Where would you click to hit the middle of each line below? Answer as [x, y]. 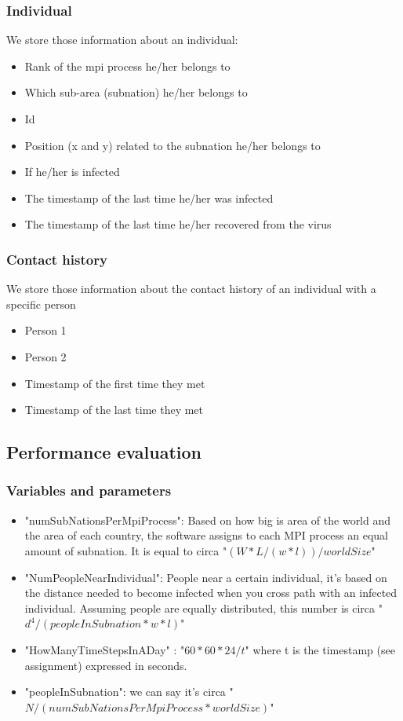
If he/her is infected [72, 172]
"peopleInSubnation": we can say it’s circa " [129, 692]
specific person [41, 304]
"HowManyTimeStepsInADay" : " [105, 649]
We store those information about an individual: [122, 40]
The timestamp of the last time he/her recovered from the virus [178, 224]
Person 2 [45, 356]
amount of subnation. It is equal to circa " [126, 550]
